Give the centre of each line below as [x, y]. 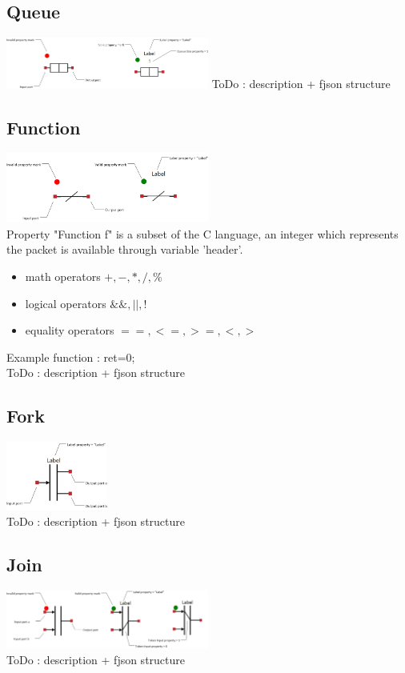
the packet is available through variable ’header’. [125, 249]
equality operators [70, 330]
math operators [63, 276]
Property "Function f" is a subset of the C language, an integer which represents [202, 233]
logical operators [66, 303]
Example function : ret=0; [71, 357]
